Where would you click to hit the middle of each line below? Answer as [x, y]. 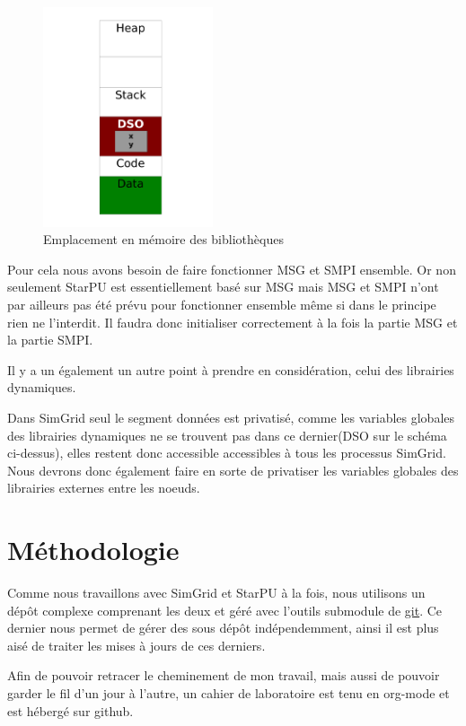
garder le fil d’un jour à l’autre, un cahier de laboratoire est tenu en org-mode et [229, 693]
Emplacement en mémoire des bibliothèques [163, 239]
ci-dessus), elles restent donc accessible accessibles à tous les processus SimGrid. [227, 453]
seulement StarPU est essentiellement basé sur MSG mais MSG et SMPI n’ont [223, 287]
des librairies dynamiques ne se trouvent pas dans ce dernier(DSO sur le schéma [227, 435]
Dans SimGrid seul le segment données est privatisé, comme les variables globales [231, 417]
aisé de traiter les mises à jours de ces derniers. [136, 645]
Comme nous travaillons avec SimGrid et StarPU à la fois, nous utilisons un [216, 593]
